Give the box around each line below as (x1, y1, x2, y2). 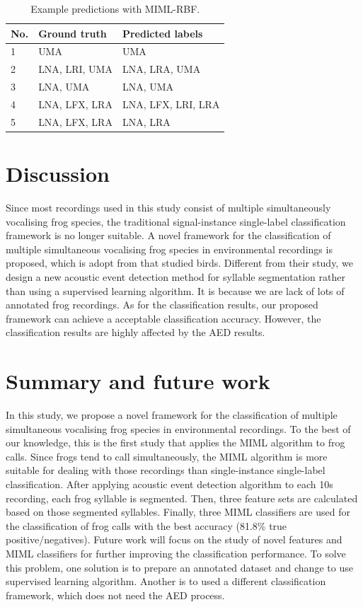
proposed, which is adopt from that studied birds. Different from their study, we (6, 255, 353, 270)
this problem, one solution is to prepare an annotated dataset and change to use (6, 560, 353, 574)
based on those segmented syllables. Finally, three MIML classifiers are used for (6, 504, 350, 519)
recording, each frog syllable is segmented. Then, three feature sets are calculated (6, 490, 358, 505)
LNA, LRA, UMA (122, 62, 201, 76)
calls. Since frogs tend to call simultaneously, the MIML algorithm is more (6, 449, 328, 463)
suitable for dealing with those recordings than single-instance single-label (6, 463, 325, 478)
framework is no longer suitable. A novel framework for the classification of (6, 228, 331, 243)
